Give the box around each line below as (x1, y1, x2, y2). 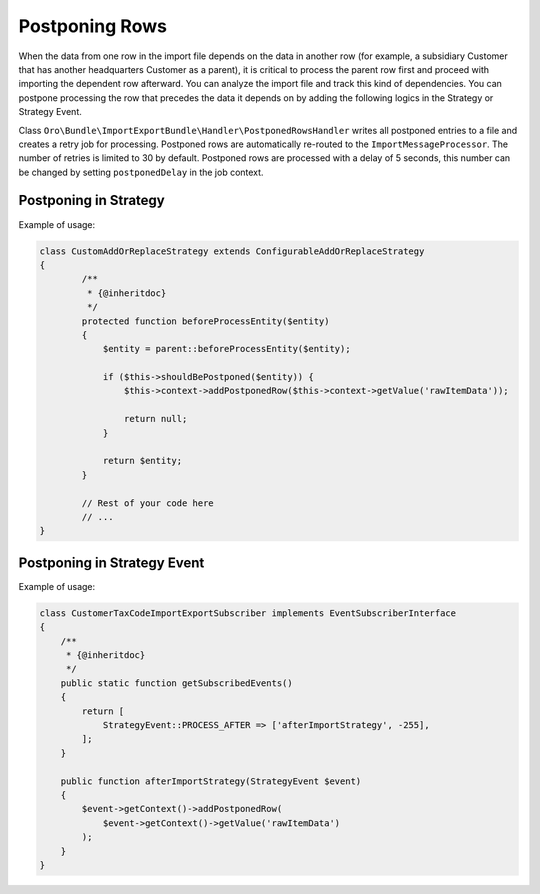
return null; (123, 413, 188, 425)
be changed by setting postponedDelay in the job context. (18, 166, 264, 178)
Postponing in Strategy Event (18, 554, 205, 571)
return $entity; (102, 455, 183, 467)
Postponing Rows (18, 15, 167, 37)
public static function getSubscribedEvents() (60, 677, 294, 689)
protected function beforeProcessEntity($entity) (81, 315, 330, 327)
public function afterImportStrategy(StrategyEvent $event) (60, 775, 362, 787)
